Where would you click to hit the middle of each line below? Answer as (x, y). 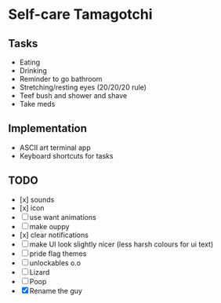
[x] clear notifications (54, 235)
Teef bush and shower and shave (73, 95)
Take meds (37, 104)
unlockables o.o (55, 263)
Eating (30, 62)
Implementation (48, 128)
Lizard (40, 272)
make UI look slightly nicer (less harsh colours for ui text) (121, 244)
